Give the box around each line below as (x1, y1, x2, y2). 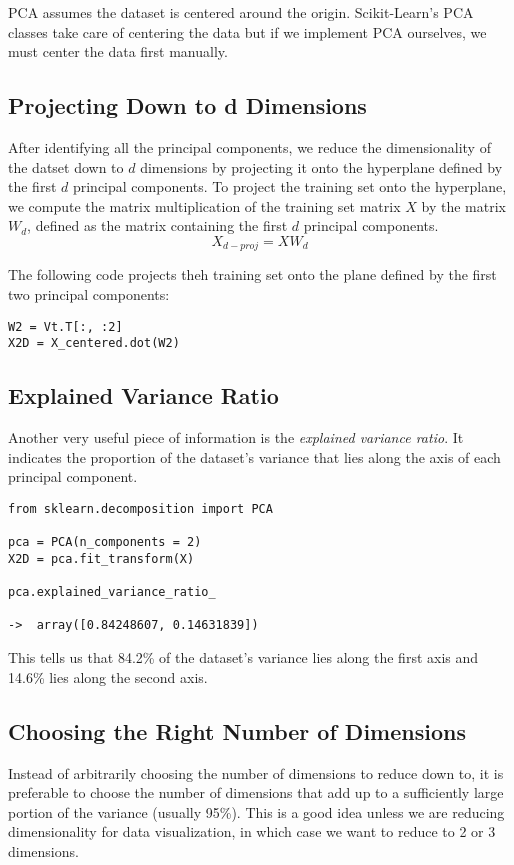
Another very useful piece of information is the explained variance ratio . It (8, 427, 464, 448)
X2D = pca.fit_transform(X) (8, 551, 195, 566)
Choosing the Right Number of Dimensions (8, 715, 466, 746)
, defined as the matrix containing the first (27, 215, 288, 236)
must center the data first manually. (8, 41, 228, 62)
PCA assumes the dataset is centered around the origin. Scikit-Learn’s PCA (8, 2, 474, 22)
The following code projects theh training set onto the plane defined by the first (8, 264, 497, 285)
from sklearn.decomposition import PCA (8, 501, 273, 516)
